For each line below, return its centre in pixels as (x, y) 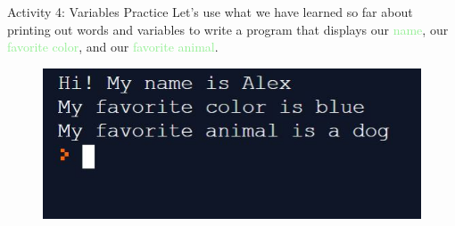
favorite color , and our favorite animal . (113, 47)
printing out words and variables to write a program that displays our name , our (228, 29)
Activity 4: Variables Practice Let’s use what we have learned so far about (210, 12)
